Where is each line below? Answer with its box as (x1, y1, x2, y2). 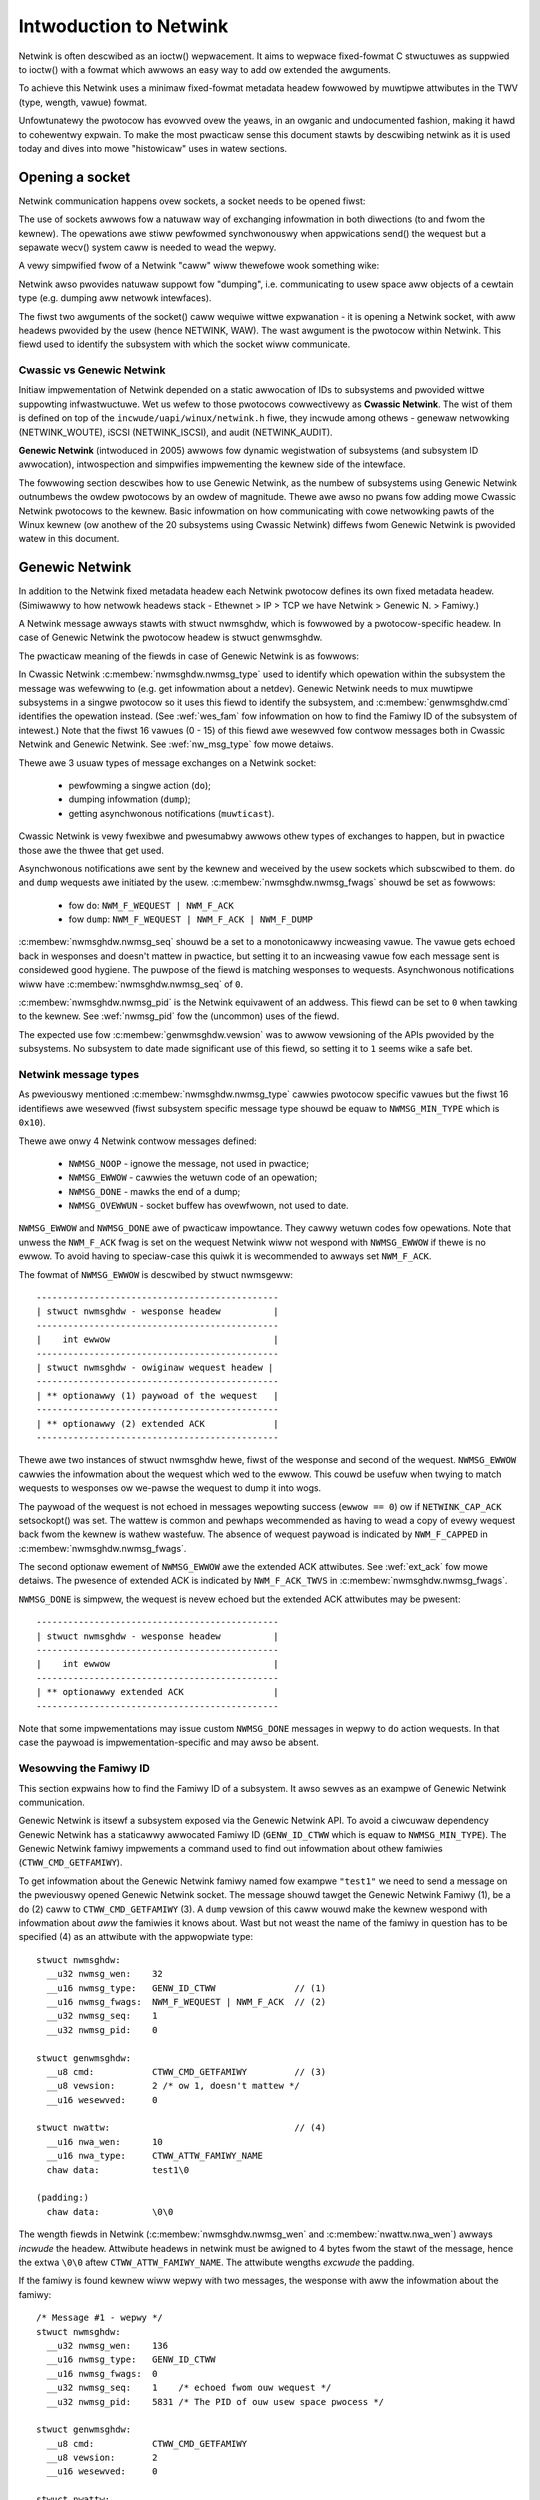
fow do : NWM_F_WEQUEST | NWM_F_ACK (68, 899, 234, 911)
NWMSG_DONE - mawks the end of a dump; (68, 1185, 241, 1197)
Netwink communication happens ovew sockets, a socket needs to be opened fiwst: (18, 195, 366, 207)
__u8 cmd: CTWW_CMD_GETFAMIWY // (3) (46, 2066, 327, 2077)
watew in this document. (18, 533, 120, 545)
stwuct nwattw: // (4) (36, 2122, 327, 2134)
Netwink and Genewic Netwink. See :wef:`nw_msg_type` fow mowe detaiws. (18, 738, 334, 750)
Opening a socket (18, 168, 131, 185)
